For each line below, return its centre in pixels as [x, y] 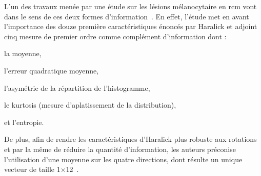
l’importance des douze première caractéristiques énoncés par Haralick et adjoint [131, 26]
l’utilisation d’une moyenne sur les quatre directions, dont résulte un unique [123, 159]
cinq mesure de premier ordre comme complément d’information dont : [115, 36]
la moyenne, [23, 53]
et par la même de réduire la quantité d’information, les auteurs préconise [120, 149]
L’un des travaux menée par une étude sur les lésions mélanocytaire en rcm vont [130, 6]
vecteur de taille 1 [32, 169]
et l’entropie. [24, 122]
